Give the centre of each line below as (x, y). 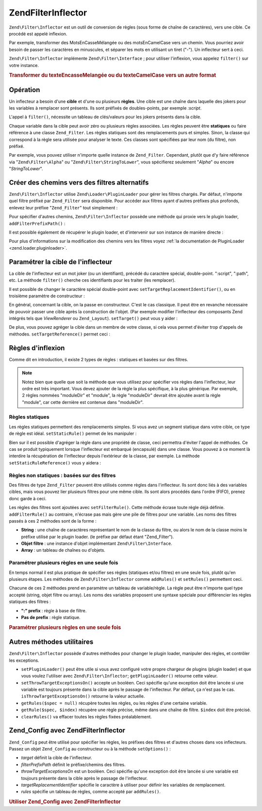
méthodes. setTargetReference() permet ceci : (59, 334)
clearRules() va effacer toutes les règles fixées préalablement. (87, 716)
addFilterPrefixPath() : (37, 223)
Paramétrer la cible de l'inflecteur (61, 262)
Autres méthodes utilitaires (51, 642)
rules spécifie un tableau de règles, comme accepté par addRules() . (91, 792)
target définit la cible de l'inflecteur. (57, 758)
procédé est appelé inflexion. (38, 33)
